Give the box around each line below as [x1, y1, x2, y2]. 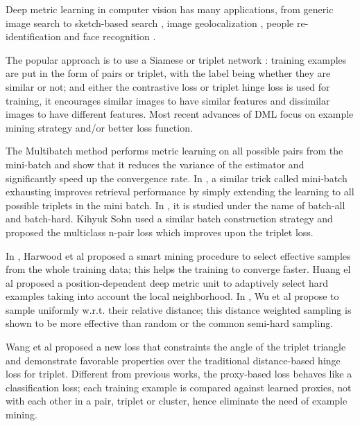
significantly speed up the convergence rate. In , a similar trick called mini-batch [6, 170, 348, 185]
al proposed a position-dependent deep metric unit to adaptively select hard [6, 275, 329, 290]
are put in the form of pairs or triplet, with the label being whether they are [6, 66, 331, 80]
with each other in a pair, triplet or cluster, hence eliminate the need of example [6, 393, 348, 408]
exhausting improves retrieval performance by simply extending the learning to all [6, 184, 354, 199]
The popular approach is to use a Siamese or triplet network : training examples [6, 52, 347, 66]
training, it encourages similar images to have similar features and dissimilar [6, 93, 330, 107]
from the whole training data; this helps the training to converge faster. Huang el [6, 262, 351, 276]
